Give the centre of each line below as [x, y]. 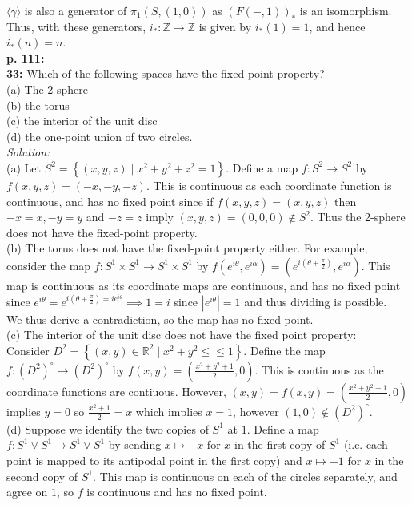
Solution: [28, 152]
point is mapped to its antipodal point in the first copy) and [154, 460]
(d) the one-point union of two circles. [100, 136]
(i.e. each [366, 444]
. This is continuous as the [319, 369]
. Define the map [284, 350]
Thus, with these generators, [76, 26]
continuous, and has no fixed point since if [110, 201]
